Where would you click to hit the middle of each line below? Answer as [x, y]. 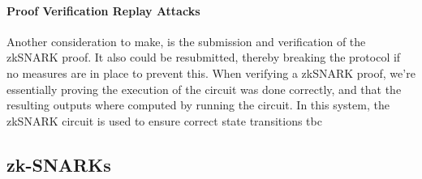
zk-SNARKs [59, 164]
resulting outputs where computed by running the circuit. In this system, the [198, 105]
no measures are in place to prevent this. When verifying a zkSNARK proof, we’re [211, 72]
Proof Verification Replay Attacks [103, 10]
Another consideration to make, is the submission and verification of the [186, 41]
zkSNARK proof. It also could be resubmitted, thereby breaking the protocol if [204, 57]
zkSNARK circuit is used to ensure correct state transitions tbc [164, 120]
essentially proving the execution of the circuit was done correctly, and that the [204, 89]
